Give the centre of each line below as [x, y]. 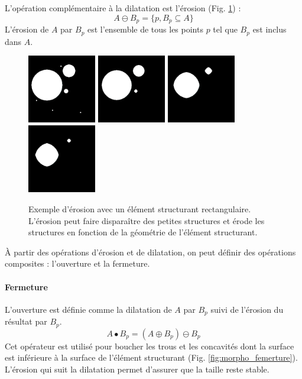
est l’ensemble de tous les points [145, 29]
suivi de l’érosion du [247, 309]
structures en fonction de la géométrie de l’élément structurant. [143, 232]
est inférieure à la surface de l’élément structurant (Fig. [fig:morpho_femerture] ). [151, 357]
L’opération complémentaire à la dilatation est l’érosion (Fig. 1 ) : [123, 8]
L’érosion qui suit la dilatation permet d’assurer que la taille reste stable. [137, 369]
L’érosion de [27, 29]
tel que [225, 29]
